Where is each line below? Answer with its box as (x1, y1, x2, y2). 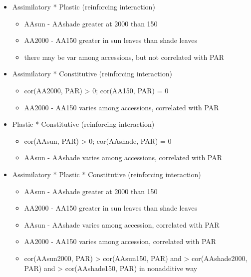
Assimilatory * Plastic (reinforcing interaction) (12, 1, 155, 11)
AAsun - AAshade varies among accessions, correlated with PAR (24, 152, 223, 163)
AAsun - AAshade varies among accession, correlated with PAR (24, 219, 220, 230)
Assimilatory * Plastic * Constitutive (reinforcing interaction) (12, 169, 201, 179)
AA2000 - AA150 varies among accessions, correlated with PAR (24, 102, 219, 112)
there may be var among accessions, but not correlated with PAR (24, 51, 225, 62)
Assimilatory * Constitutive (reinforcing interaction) (12, 68, 172, 79)
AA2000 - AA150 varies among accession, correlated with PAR (24, 236, 217, 247)
